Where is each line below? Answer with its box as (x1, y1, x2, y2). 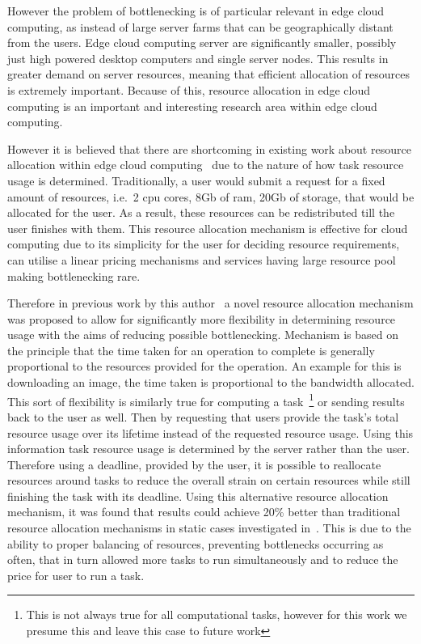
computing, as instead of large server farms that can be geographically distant (7, 18, 394, 35)
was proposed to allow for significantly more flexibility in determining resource (7, 310, 396, 327)
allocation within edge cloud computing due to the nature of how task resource (7, 156, 404, 173)
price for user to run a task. (7, 566, 145, 583)
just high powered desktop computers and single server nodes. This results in (7, 49, 389, 66)
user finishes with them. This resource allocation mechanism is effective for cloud (7, 219, 408, 236)
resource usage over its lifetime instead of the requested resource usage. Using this (7, 424, 414, 441)
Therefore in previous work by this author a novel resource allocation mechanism (7, 294, 414, 311)
